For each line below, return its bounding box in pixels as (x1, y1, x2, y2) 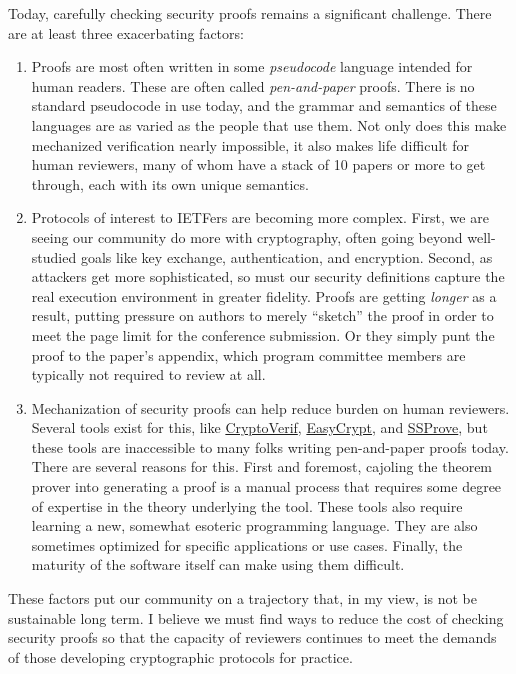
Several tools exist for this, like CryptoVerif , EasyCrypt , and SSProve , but (31, 417, 488, 438)
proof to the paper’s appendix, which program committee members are (31, 344, 466, 365)
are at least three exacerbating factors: (8, 22, 244, 43)
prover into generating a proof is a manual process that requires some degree (31, 476, 502, 497)
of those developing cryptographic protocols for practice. (8, 646, 353, 667)
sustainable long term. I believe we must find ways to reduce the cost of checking (8, 607, 504, 628)
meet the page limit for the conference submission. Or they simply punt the (31, 324, 495, 345)
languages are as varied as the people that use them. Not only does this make (31, 114, 507, 135)
